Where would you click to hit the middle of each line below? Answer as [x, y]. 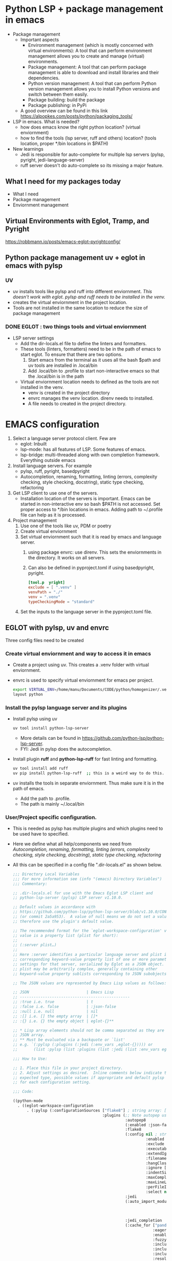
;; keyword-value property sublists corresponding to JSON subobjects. [91, 974]
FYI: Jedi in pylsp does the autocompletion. [66, 749]
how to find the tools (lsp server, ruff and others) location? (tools [88, 138]
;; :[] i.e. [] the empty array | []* [55, 1016]
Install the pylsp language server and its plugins [66, 707]
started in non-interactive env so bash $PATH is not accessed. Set [90, 504]
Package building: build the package [66, 100]
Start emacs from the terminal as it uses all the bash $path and [94, 360]
